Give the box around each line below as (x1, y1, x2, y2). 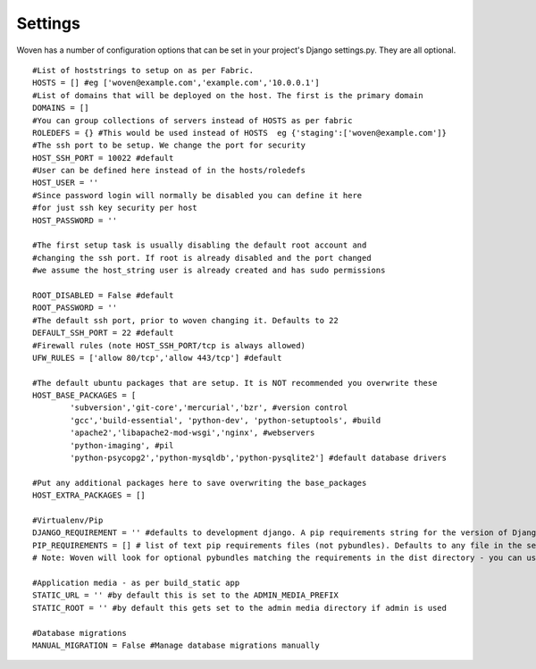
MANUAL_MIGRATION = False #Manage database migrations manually (32, 640, 321, 650)
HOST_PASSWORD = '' (32, 215, 118, 225)
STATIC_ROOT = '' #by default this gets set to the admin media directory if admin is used (32, 603, 447, 613)
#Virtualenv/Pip (32, 515, 104, 525)
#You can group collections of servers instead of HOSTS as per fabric (32, 115, 353, 125)
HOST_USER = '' (32, 178, 99, 188)
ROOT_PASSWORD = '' (32, 303, 118, 313)
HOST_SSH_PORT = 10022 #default (32, 153, 174, 163)
